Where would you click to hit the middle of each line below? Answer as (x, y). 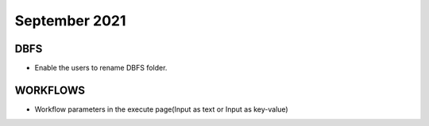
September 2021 (70, 21)
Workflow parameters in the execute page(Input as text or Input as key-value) (162, 109)
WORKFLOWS (50, 90)
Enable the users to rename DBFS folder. (101, 68)
